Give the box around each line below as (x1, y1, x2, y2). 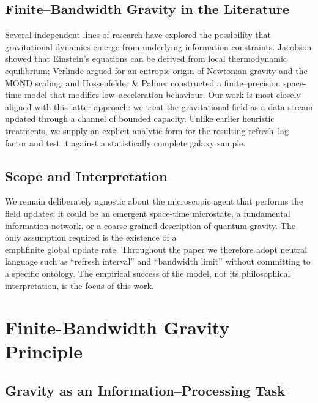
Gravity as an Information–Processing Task (5, 381, 286, 400)
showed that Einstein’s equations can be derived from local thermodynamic (5, 52, 287, 65)
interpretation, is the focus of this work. (5, 279, 154, 292)
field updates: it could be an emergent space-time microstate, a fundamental (5, 206, 290, 219)
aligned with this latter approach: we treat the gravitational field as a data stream (5, 100, 313, 113)
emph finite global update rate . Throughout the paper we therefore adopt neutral (5, 243, 308, 255)
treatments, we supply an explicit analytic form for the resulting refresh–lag (5, 124, 289, 137)
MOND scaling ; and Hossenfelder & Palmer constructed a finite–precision (5, 76, 281, 89)
